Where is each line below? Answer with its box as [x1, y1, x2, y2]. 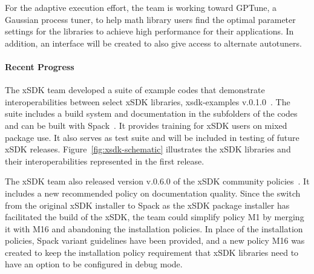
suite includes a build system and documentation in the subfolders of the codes [5, 107, 298, 120]
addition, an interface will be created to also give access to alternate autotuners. [5, 36, 302, 49]
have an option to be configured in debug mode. [5, 258, 183, 270]
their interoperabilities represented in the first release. [5, 154, 204, 167]
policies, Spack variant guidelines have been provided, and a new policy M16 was [5, 234, 305, 247]
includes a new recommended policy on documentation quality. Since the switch [5, 186, 301, 199]
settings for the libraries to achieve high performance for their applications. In [5, 25, 294, 38]
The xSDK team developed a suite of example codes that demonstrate [5, 83, 265, 96]
